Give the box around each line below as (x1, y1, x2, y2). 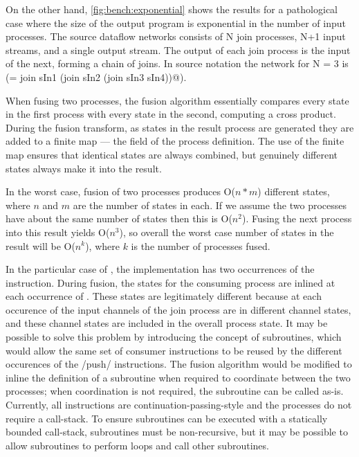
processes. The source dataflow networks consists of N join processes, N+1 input (6, 29, 346, 44)
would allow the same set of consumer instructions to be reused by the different (6, 343, 342, 357)
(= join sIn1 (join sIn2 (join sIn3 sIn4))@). (6, 69, 187, 84)
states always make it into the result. (6, 161, 162, 175)
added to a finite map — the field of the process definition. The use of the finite (6, 134, 344, 148)
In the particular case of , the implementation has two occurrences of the (6, 262, 315, 276)
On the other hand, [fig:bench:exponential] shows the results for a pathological (6, 2, 338, 16)
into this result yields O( (6, 224, 110, 239)
